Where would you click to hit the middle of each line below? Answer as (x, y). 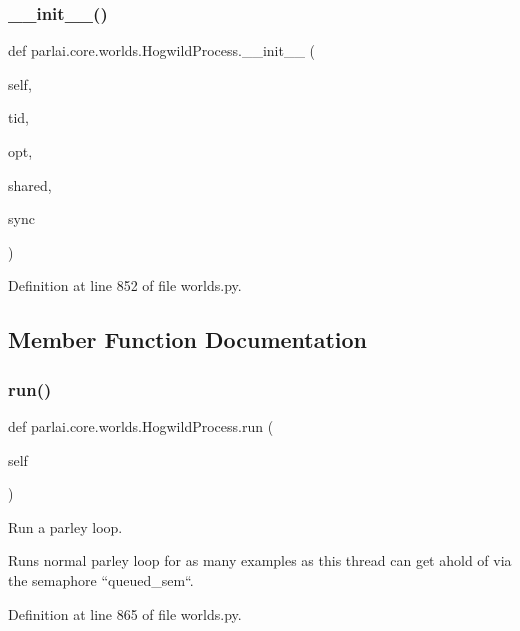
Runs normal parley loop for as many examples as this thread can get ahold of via (260, 560)
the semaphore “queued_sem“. (101, 579)
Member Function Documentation (188, 339)
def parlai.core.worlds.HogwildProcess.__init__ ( (162, 50)
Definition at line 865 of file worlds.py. (125, 613)
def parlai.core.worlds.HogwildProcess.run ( (141, 425)
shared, (30, 184)
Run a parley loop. (65, 526)
